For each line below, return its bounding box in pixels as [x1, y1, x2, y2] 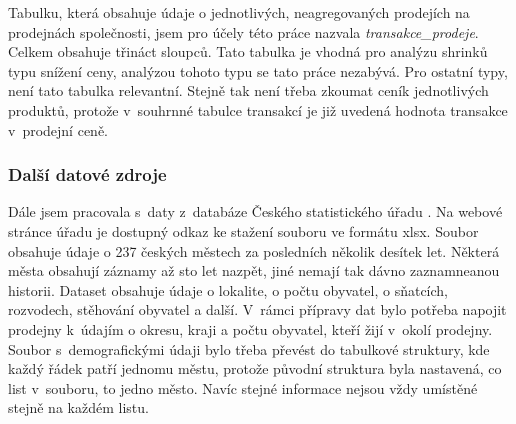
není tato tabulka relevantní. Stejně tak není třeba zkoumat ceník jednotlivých [8, 80, 489, 101]
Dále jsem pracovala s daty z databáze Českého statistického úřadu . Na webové [8, 201, 503, 222]
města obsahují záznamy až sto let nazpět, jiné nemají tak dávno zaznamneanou [8, 260, 500, 281]
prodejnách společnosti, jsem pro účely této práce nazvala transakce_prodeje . [8, 21, 479, 42]
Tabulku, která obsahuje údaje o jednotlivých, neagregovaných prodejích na [8, 2, 470, 22]
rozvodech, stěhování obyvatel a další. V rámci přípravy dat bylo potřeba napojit [8, 299, 507, 320]
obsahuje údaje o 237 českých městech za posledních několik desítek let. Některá [8, 240, 500, 261]
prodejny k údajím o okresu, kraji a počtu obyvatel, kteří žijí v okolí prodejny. [8, 318, 493, 339]
